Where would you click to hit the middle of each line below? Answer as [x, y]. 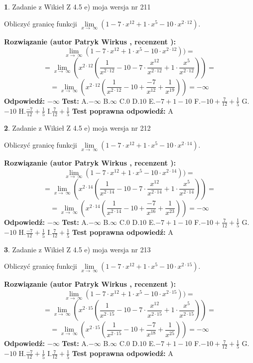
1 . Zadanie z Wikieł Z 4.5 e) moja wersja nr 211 [77, 6]
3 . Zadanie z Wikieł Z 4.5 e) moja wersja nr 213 [77, 249]
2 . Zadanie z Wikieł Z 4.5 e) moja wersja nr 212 [77, 128]
